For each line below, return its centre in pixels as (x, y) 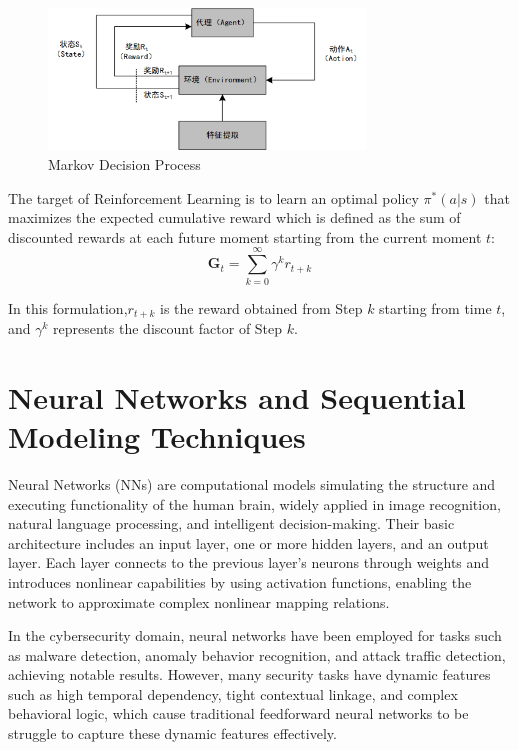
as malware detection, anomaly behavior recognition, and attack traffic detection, (257, 654)
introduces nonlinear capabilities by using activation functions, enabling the (240, 581)
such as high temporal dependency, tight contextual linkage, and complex (233, 693)
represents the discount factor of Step (168, 328)
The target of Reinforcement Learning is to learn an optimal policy (213, 197)
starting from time (435, 307)
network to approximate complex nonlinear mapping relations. (199, 601)
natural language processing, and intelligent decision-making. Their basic (231, 523)
